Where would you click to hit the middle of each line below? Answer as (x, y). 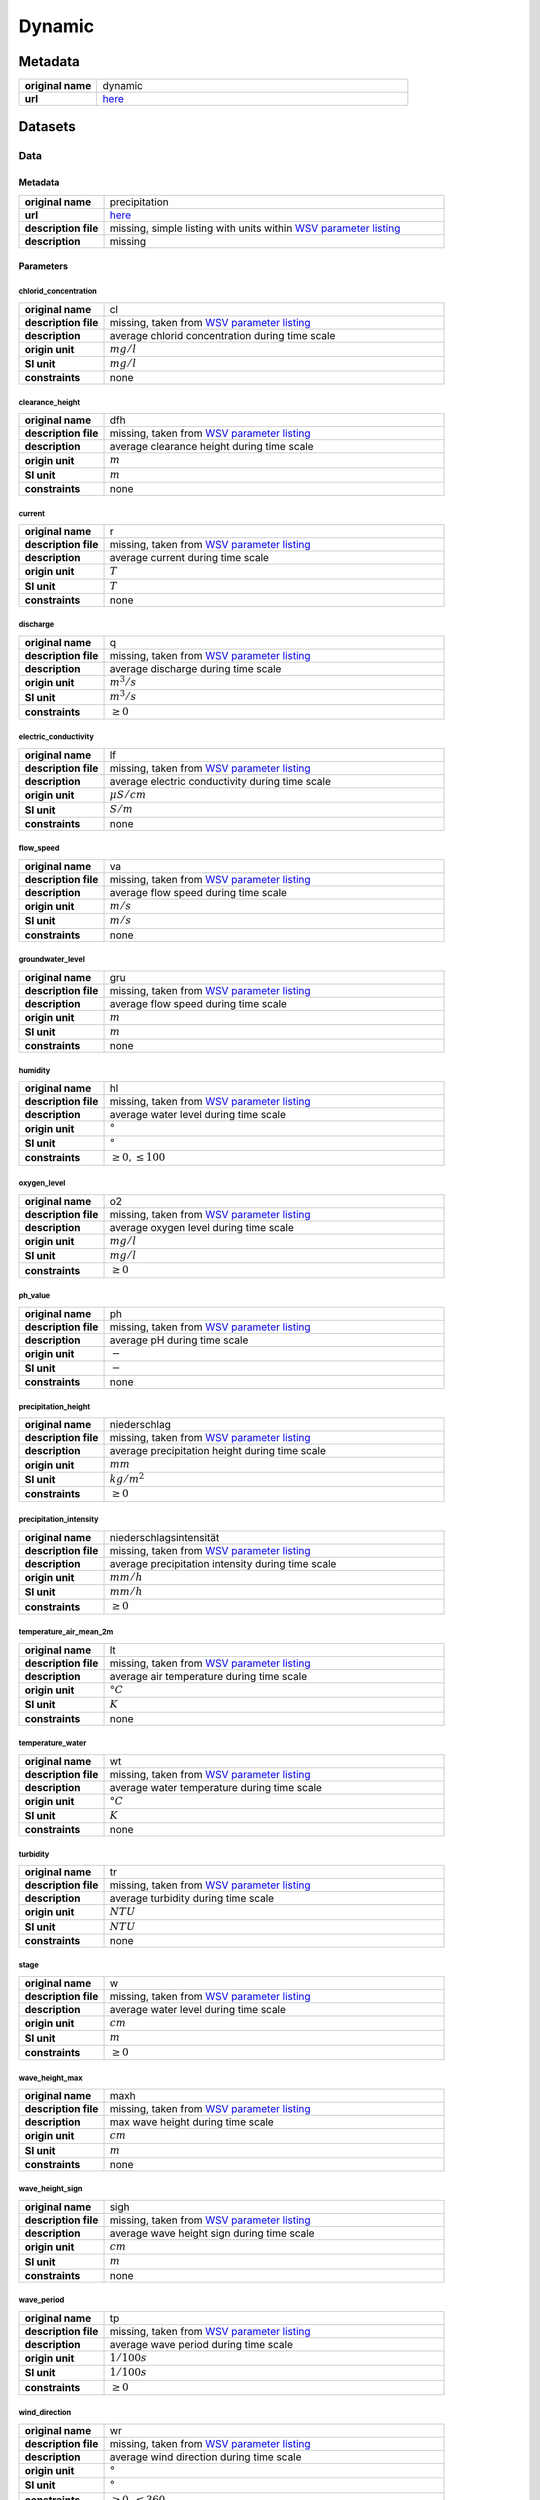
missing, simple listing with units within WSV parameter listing (255, 228)
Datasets (47, 126)
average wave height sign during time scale (212, 2233)
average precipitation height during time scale (218, 1451)
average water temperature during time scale (215, 1787)
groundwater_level (51, 960)
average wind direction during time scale (205, 2457)
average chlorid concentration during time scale (222, 335)
